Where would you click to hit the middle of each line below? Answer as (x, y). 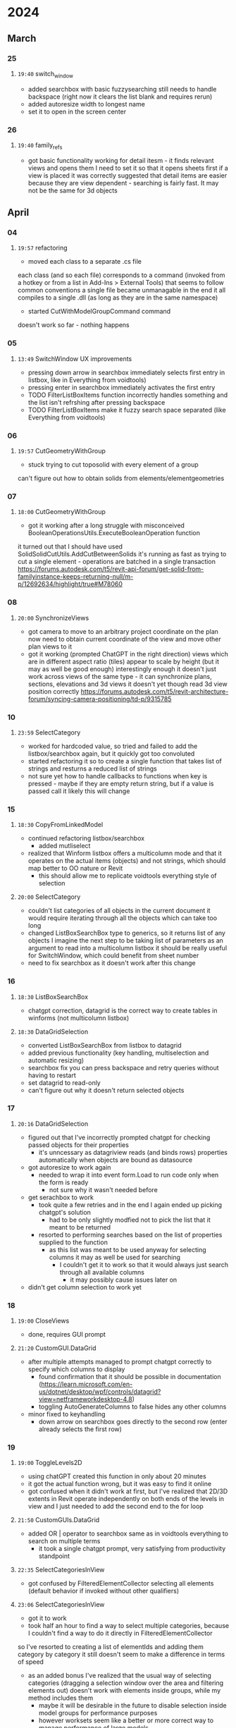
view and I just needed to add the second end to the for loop (116, 1507)
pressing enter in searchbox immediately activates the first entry (122, 387)
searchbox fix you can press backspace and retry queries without (124, 1067)
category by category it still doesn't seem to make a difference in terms (121, 1655)
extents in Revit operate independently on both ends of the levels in (126, 1499)
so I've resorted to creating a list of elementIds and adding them (111, 1647)
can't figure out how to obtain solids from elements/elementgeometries (121, 478)
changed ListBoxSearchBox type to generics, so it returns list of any (126, 933)
